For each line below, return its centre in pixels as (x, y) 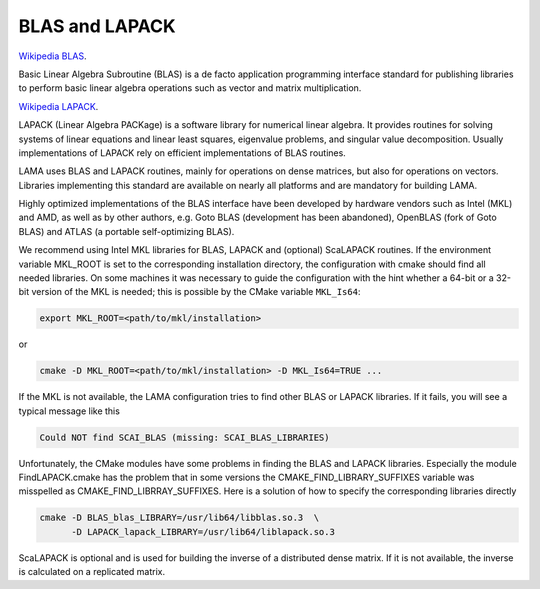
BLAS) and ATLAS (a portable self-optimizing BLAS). (126, 231)
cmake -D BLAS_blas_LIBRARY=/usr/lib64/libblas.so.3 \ (179, 518)
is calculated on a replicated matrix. (91, 572)
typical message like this (69, 411)
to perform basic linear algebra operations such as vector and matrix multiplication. (190, 88)
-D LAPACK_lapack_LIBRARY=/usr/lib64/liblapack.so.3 (203, 531)
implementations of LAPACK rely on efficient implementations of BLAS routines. (182, 152)
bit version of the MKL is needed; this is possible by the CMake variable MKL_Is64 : (189, 292)
